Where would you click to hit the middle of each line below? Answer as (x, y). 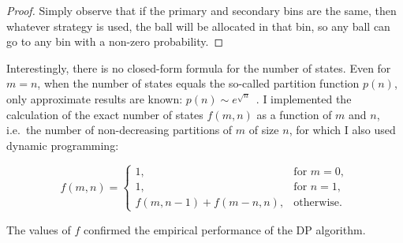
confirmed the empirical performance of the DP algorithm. (224, 229)
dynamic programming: (63, 145)
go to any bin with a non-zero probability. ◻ (115, 41)
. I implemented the (304, 98)
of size (264, 130)
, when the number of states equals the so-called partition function (198, 83)
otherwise (317, 202)
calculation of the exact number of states (105, 114)
